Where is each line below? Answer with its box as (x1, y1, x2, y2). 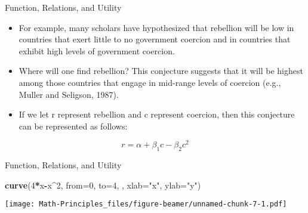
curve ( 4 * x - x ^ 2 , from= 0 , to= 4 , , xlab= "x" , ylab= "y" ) (5, 178, 201, 191)
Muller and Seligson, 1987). (19, 88, 119, 100)
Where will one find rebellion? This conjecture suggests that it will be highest (19, 64, 303, 77)
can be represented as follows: (19, 119, 128, 132)
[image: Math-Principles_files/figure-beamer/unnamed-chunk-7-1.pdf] (5, 200, 287, 209)
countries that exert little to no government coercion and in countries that (19, 33, 291, 45)
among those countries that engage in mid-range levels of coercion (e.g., (19, 76, 281, 88)
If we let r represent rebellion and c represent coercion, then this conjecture (19, 108, 295, 121)
